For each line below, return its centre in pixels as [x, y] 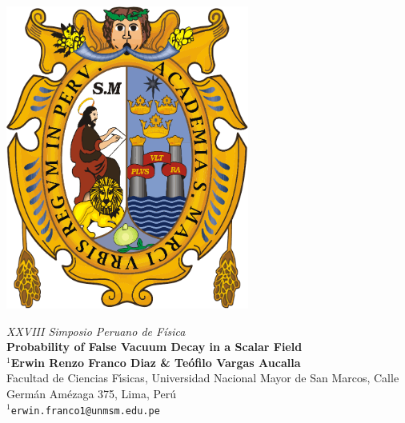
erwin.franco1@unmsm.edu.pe [85, 411]
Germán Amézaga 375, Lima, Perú [92, 393]
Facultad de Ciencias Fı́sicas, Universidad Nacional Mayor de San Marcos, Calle [203, 378]
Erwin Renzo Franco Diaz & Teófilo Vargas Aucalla [156, 362]
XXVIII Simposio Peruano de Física [96, 331]
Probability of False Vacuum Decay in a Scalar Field [154, 347]
